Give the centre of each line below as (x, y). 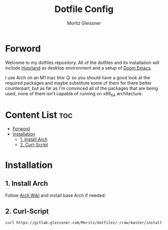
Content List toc (39, 115)
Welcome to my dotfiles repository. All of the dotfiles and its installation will (82, 62)
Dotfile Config (84, 9)
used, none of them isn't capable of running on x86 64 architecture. (74, 94)
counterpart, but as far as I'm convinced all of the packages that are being (82, 88)
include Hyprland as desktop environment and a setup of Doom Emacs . (79, 68)
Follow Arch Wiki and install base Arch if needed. (55, 195)
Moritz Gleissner (84, 23)
